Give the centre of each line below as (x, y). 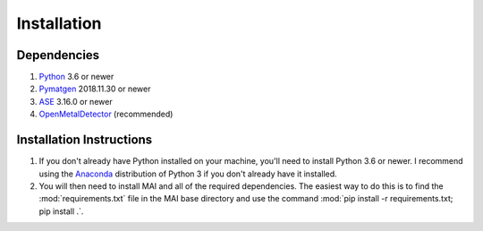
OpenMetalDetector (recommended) (106, 114)
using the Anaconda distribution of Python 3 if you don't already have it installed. (188, 174)
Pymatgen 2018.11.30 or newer (95, 89)
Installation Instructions (85, 140)
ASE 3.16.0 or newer (76, 101)
